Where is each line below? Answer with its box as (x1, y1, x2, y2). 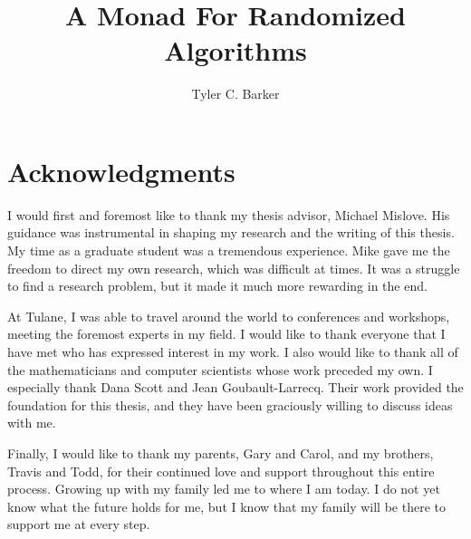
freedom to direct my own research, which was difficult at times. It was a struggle (7, 258, 460, 277)
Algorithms (164, 32, 307, 69)
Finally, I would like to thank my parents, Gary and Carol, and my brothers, (7, 443, 434, 462)
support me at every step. (7, 515, 150, 534)
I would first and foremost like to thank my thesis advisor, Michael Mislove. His (7, 205, 450, 224)
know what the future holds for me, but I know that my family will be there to (7, 496, 446, 515)
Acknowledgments (7, 152, 235, 189)
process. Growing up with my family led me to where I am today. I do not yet (7, 479, 440, 498)
